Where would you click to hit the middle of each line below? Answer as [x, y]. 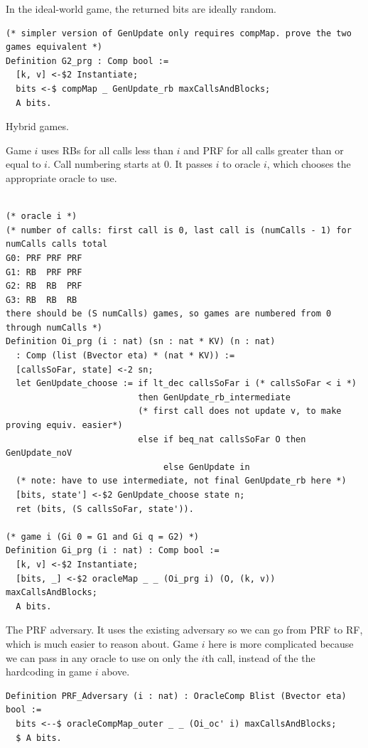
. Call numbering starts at [104, 164]
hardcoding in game [49, 672]
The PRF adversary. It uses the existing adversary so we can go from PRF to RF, [184, 630]
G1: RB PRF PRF [44, 272]
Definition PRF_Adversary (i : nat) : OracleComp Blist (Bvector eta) [176, 696]
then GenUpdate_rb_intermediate [214, 397]
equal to [23, 164]
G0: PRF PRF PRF [44, 258]
